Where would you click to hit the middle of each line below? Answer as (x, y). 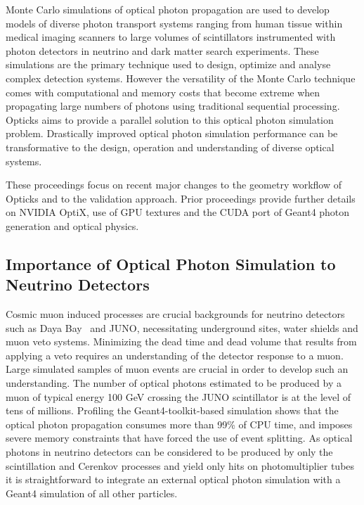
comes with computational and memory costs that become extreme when (163, 92)
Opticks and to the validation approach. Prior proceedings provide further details (181, 198)
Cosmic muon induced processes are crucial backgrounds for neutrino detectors (175, 314)
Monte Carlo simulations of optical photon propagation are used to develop (168, 9)
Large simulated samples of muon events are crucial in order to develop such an (177, 369)
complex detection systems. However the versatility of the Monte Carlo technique (181, 78)
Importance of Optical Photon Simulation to (171, 263)
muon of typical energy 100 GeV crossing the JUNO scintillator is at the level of (178, 396)
